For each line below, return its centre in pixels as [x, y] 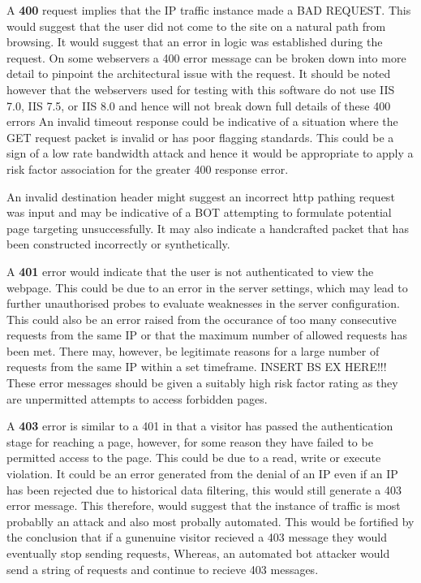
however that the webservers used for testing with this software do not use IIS [201, 89]
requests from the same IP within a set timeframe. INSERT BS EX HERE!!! [197, 367]
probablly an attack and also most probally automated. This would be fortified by [210, 521]
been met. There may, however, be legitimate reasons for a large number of [193, 350]
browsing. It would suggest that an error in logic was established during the [195, 42]
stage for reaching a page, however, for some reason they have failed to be [190, 441]
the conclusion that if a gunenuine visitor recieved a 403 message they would [197, 537]
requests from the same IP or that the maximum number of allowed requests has [207, 335]
